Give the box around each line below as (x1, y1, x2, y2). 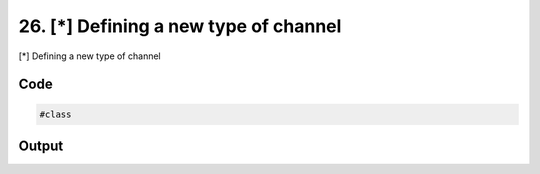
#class (39, 108, 72, 120)
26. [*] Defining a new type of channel (18, 15, 342, 37)
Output (18, 137, 64, 154)
